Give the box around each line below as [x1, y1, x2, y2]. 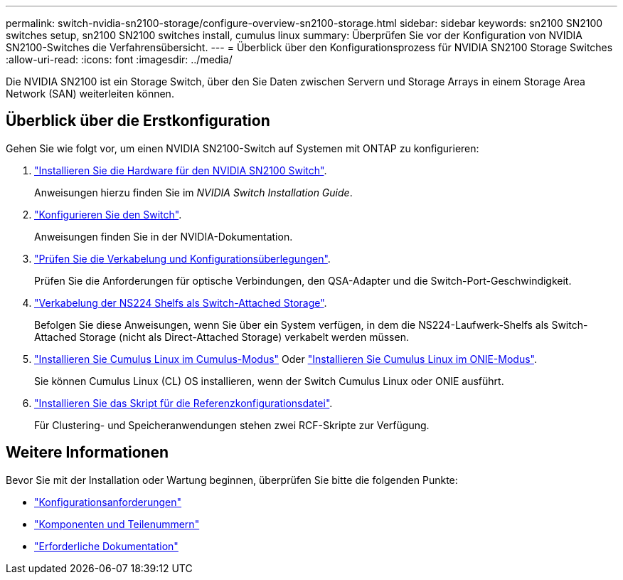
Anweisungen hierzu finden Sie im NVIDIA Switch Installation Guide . [34, 186, 353, 199]
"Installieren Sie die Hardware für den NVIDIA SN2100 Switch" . [34, 164, 327, 176]
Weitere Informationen [6, 443, 169, 462]
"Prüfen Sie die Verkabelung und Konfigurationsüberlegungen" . [34, 252, 331, 265]
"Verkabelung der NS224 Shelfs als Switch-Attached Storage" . [34, 296, 327, 309]
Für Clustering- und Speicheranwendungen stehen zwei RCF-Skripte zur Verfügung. [34, 418, 430, 431]
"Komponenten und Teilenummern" [34, 517, 200, 530]
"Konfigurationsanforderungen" [34, 495, 182, 508]
